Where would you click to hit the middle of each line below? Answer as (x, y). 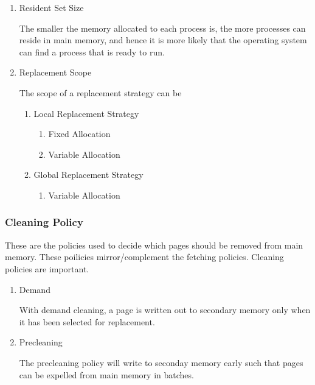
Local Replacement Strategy (86, 113)
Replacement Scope (55, 72)
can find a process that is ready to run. (92, 51)
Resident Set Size (51, 7)
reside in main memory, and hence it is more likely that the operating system (163, 40)
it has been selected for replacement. (87, 321)
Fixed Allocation (79, 134)
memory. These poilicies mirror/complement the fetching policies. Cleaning (144, 257)
